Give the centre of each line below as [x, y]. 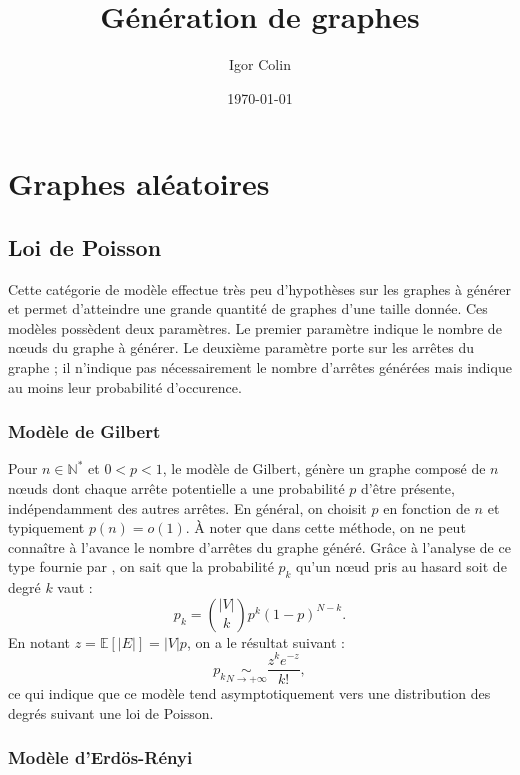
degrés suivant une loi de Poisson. [111, 712]
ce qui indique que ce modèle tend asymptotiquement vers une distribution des [249, 693]
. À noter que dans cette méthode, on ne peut [325, 527]
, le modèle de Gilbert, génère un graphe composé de [324, 468]
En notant [39, 641]
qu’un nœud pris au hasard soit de [401, 566]
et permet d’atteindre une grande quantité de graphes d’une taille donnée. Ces [248, 308]
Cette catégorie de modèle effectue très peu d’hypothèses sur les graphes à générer [260, 288]
